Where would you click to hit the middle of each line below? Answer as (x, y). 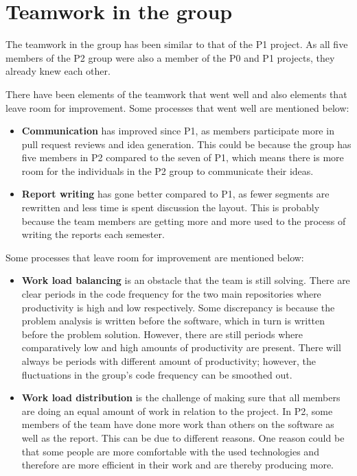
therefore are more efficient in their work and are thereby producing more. (178, 465)
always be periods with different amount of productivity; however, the (169, 361)
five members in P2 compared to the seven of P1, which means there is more (183, 157)
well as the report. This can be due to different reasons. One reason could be (183, 437)
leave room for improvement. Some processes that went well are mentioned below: (177, 107)
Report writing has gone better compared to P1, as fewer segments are (175, 194)
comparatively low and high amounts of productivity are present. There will (181, 347)
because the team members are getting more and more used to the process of (184, 221)
